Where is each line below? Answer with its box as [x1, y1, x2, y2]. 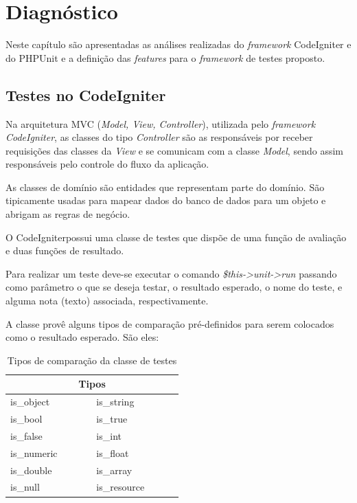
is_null [10, 480, 40, 494]
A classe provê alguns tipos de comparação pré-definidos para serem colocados [5, 316, 334, 331]
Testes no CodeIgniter [5, 84, 166, 105]
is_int [96, 428, 122, 443]
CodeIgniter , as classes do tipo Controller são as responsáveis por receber [5, 130, 313, 144]
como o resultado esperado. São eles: [5, 330, 159, 344]
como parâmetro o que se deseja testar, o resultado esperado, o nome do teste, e [5, 280, 343, 294]
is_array [96, 462, 133, 477]
